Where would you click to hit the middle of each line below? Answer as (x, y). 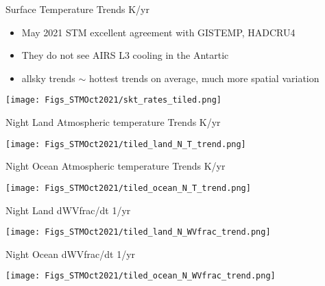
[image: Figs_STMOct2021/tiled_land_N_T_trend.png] (126, 144)
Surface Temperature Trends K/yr (77, 9)
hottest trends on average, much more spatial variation (204, 78)
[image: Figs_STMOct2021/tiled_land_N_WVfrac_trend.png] (138, 232)
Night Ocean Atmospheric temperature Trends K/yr (116, 166)
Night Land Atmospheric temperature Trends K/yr (113, 122)
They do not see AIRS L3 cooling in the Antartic (125, 55)
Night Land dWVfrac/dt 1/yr (68, 210)
